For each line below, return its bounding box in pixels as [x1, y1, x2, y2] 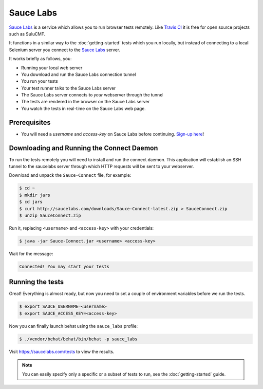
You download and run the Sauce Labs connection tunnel [21, 71, 136, 77]
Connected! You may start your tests [19, 263, 110, 269]
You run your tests [21, 78, 58, 84]
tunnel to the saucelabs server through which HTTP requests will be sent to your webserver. [9, 164, 194, 169]
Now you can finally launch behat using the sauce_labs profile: [9, 323, 138, 329]
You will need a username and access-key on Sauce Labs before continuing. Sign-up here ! [21, 131, 204, 137]
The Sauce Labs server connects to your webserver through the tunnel [21, 92, 164, 98]
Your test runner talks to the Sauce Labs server [21, 85, 116, 91]
